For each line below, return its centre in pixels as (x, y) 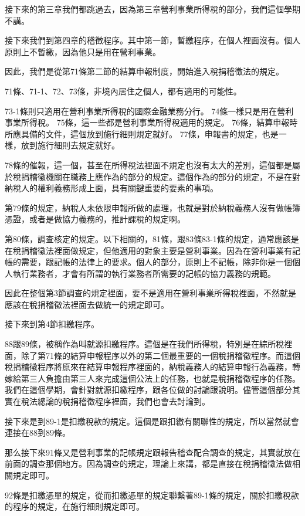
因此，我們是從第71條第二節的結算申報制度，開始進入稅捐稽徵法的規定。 (144, 71)
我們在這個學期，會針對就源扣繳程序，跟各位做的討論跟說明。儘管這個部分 (148, 390)
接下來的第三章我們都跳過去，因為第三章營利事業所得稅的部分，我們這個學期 (152, 9)
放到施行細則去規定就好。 (70, 145)
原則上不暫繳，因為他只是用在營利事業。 (83, 51)
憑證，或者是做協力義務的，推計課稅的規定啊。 (95, 219)
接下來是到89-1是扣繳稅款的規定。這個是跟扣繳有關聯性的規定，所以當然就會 (152, 421)
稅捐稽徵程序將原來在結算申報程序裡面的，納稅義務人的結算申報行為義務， (148, 367)
